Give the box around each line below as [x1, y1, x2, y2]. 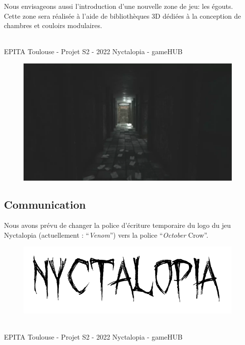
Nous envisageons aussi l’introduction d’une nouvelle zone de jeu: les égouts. [4, 1, 233, 11]
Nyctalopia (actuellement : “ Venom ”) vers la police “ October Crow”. [4, 229, 209, 240]
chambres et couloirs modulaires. [4, 20, 102, 31]
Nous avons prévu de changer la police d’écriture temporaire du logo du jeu [4, 220, 231, 230]
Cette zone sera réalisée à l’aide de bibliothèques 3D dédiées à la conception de [4, 10, 241, 21]
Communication [4, 197, 86, 212]
